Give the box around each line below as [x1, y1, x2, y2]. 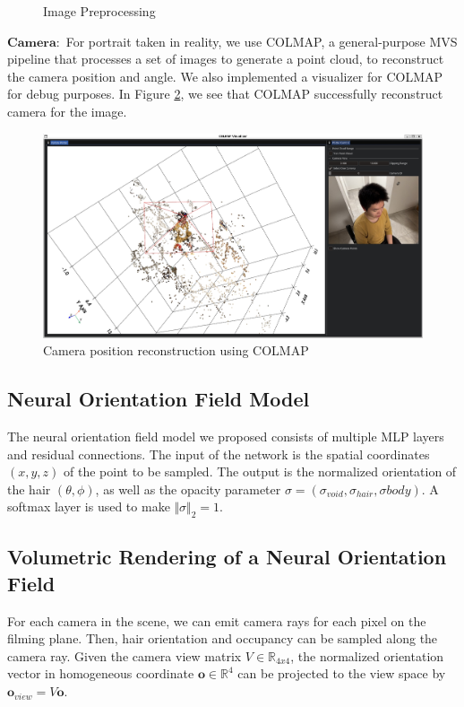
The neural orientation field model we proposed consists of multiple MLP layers [7, 426, 444, 445]
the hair [7, 479, 51, 498]
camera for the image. [7, 101, 127, 120]
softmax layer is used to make [7, 497, 170, 516]
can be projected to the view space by [237, 664, 446, 683]
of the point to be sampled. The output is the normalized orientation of [64, 462, 457, 481]
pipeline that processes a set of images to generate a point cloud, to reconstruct [7, 49, 444, 68]
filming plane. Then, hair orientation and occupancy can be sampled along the [7, 629, 438, 648]
